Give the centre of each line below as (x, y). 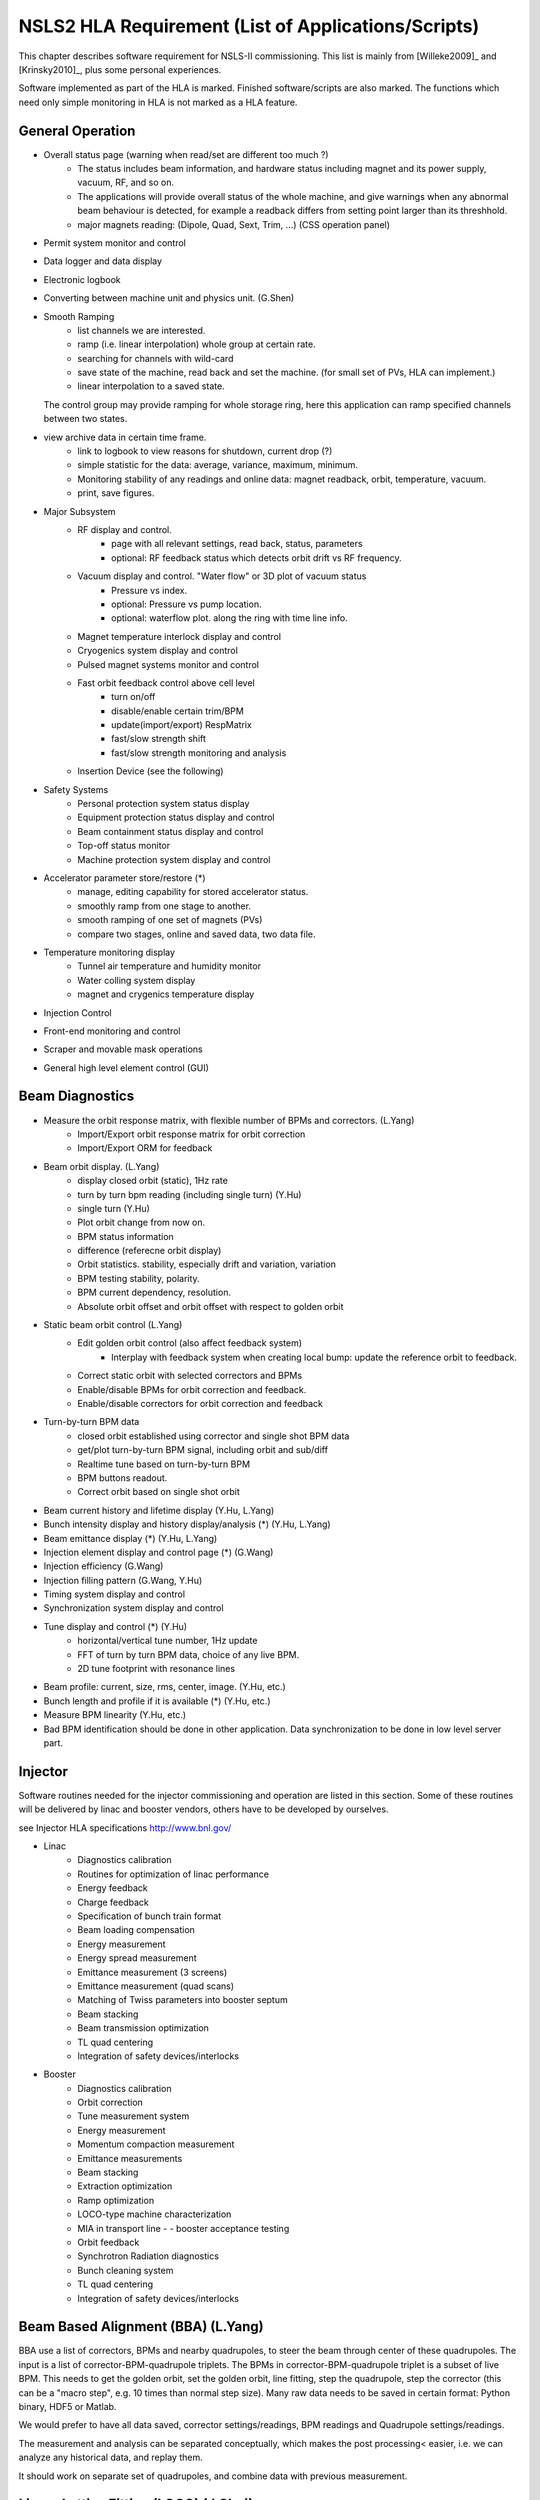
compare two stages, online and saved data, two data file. (196, 934)
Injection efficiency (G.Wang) (103, 1566)
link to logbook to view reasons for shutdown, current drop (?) (205, 451)
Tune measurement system (133, 2116)
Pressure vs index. (149, 590)
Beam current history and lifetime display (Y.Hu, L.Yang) (159, 1510)
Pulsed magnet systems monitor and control (168, 664)
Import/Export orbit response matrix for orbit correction (191, 1134)
